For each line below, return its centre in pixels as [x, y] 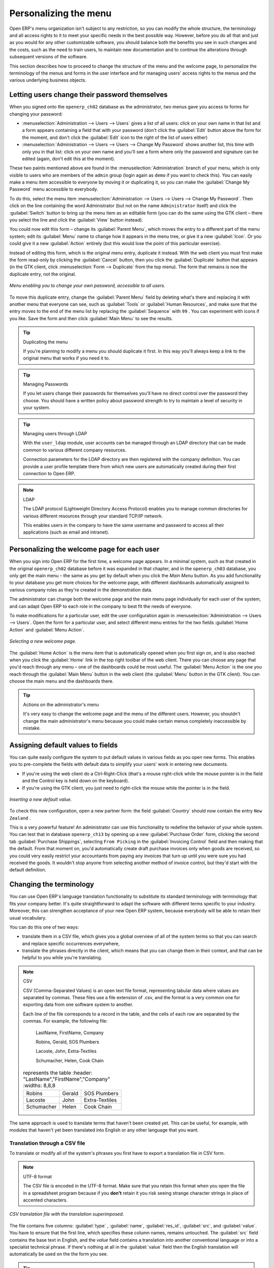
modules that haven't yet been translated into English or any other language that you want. [104, 1130]
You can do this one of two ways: [44, 927]
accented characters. [45, 1200]
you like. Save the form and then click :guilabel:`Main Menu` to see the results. [91, 318]
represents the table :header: [58, 1073]
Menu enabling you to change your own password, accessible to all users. [87, 286]
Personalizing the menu [60, 13]
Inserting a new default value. [41, 799]
